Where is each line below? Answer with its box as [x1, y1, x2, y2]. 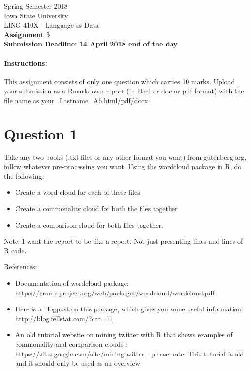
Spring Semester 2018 [4, 1, 68, 11]
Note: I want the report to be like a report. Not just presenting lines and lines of [4, 236, 243, 246]
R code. [4, 245, 27, 255]
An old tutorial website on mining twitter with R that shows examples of [15, 329, 233, 340]
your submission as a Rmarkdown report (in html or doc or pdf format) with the [4, 86, 244, 96]
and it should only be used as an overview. [15, 358, 142, 368]
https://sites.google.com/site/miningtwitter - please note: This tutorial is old [15, 348, 244, 358]
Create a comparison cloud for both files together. [15, 219, 163, 230]
